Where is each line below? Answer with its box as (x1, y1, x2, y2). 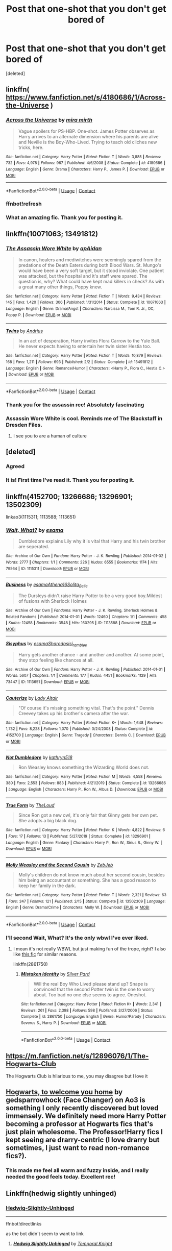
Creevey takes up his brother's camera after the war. (18, 710, 129, 716)
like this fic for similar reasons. (13, 951, 78, 957)
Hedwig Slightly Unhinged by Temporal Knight (13, 1240, 113, 1246)
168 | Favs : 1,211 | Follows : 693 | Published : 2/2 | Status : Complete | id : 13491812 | (6, 359, 153, 365)
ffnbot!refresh (6, 200, 42, 207)
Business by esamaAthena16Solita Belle (6, 581, 88, 589)
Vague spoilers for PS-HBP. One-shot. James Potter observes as (18, 128, 155, 134)
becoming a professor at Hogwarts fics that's (6, 1120, 154, 1129)
